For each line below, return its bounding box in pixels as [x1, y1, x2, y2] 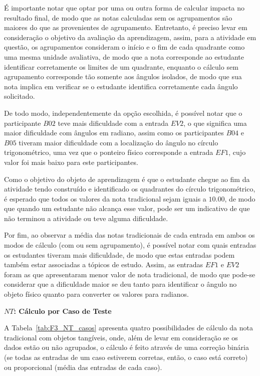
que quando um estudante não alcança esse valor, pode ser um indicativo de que [4, 203, 250, 214]
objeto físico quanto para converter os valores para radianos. [4, 289, 189, 299]
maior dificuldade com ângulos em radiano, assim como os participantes [4, 127, 224, 138]
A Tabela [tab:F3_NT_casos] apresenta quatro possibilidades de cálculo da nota [4, 322, 253, 333]
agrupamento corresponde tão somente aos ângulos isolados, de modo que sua [4, 71, 242, 82]
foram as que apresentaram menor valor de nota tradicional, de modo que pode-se [4, 269, 255, 279]
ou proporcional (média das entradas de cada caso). [4, 361, 162, 372]
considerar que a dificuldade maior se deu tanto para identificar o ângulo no [4, 279, 237, 289]
